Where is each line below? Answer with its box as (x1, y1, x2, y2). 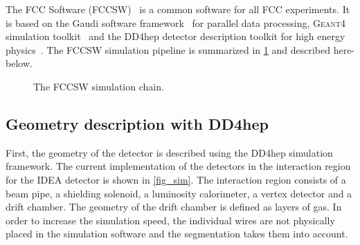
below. (6, 56, 33, 70)
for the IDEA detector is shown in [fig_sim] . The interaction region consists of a (6, 172, 346, 186)
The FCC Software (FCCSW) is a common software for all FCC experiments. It (6, 2, 350, 16)
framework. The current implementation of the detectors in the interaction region (6, 159, 351, 173)
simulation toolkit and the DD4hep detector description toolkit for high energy (6, 29, 345, 43)
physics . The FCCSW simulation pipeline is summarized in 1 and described (6, 42, 330, 57)
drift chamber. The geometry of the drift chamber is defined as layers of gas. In (6, 199, 342, 214)
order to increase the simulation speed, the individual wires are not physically (6, 213, 335, 227)
